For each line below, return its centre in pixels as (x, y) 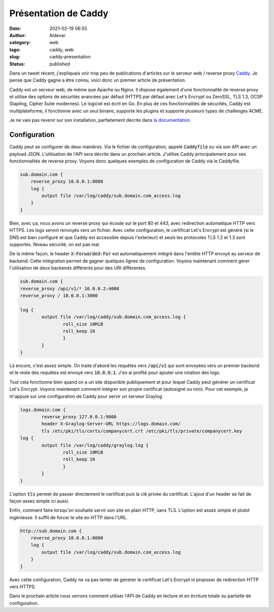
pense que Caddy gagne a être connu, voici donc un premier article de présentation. (98, 80)
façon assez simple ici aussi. (39, 501)
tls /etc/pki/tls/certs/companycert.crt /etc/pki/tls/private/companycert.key (142, 431)
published (60, 64)
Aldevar (58, 35)
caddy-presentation (70, 57)
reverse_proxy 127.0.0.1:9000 (79, 417)
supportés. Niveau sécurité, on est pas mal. (55, 245)
